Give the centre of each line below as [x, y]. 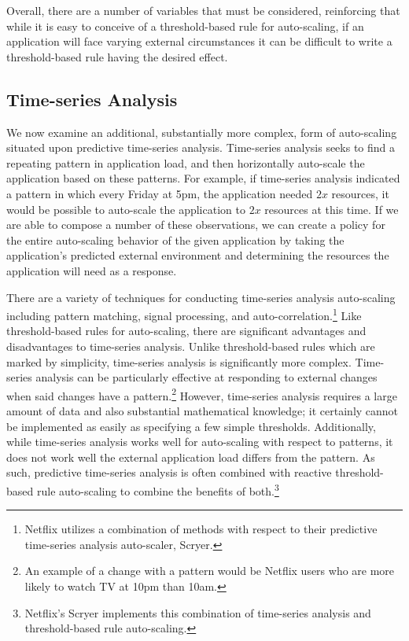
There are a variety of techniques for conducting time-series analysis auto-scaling [201, 297]
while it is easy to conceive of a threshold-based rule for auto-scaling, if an [185, 26]
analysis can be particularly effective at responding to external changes [206, 377]
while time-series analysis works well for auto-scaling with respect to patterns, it [200, 442]
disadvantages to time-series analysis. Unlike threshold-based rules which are [191, 346]
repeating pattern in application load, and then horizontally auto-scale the [186, 162]
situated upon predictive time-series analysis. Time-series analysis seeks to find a [201, 147]
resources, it [360, 193]
